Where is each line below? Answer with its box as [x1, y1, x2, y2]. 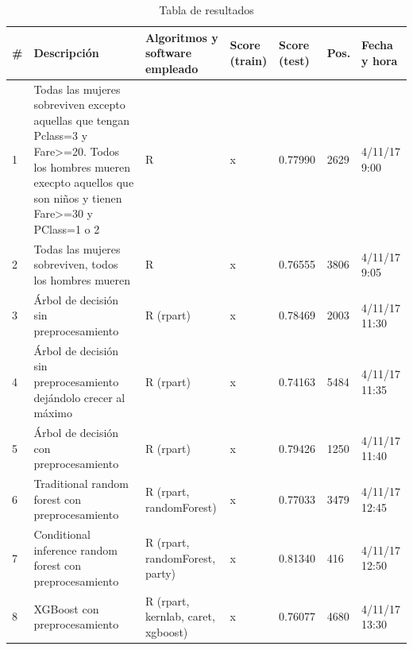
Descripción [33, 44, 99, 61]
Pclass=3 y [33, 127, 88, 144]
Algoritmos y [145, 29, 218, 45]
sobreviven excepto [33, 96, 125, 113]
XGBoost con [33, 600, 99, 617]
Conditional [33, 526, 91, 543]
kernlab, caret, [145, 608, 215, 625]
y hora [361, 52, 398, 68]
